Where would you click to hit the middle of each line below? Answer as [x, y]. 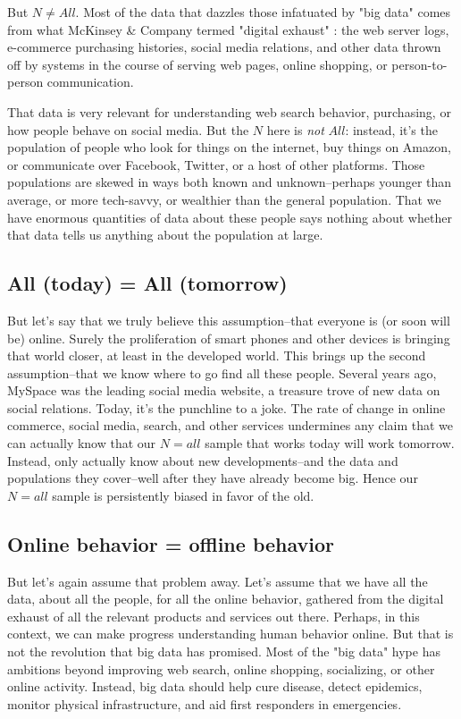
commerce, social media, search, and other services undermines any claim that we [230, 425]
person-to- [419, 64]
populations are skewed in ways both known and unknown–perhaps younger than [230, 182]
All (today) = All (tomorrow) [147, 283]
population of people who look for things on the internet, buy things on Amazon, [229, 147]
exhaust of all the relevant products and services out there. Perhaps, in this [214, 616]
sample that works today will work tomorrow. [330, 443]
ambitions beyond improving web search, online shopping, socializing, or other [221, 668]
